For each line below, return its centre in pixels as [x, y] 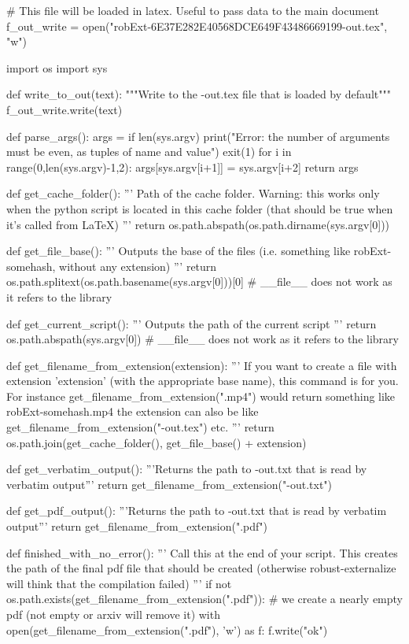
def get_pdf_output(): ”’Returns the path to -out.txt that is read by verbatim [197, 511]
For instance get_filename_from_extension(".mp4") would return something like [201, 396]
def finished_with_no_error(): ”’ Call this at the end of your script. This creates [202, 552]
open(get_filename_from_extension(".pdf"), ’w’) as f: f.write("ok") [167, 629]
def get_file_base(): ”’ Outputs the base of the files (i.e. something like [179, 251]
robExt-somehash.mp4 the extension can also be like [133, 411]
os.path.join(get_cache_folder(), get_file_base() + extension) [157, 442]
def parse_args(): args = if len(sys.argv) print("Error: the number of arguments [198, 136]
